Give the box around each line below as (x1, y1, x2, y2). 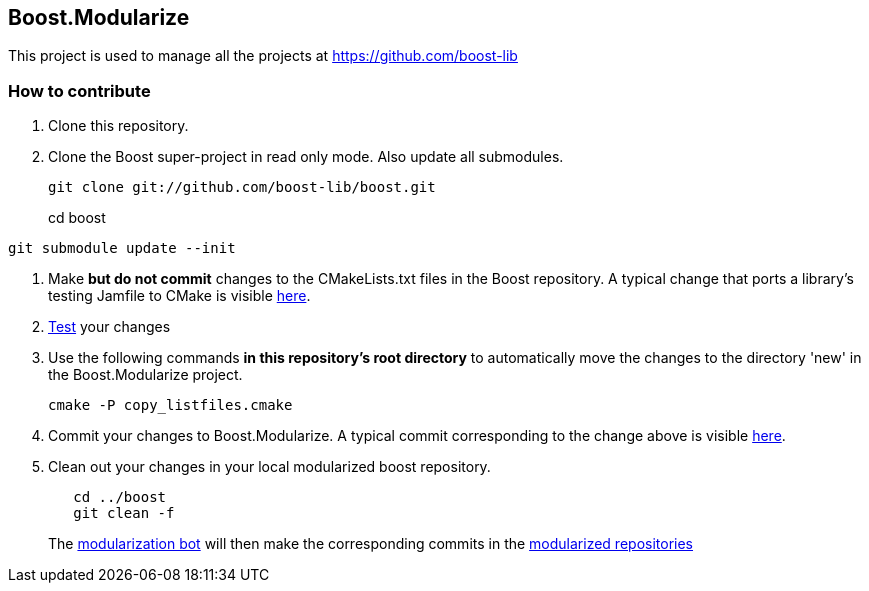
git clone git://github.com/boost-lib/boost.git (48, 179, 436, 196)
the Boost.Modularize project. (48, 366, 243, 384)
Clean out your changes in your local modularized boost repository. (48, 458, 491, 476)
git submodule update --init (8, 240, 236, 257)
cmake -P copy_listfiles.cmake (48, 397, 293, 414)
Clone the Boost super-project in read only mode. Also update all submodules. (48, 148, 564, 166)
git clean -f (73, 505, 175, 522)
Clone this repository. (48, 117, 189, 135)
